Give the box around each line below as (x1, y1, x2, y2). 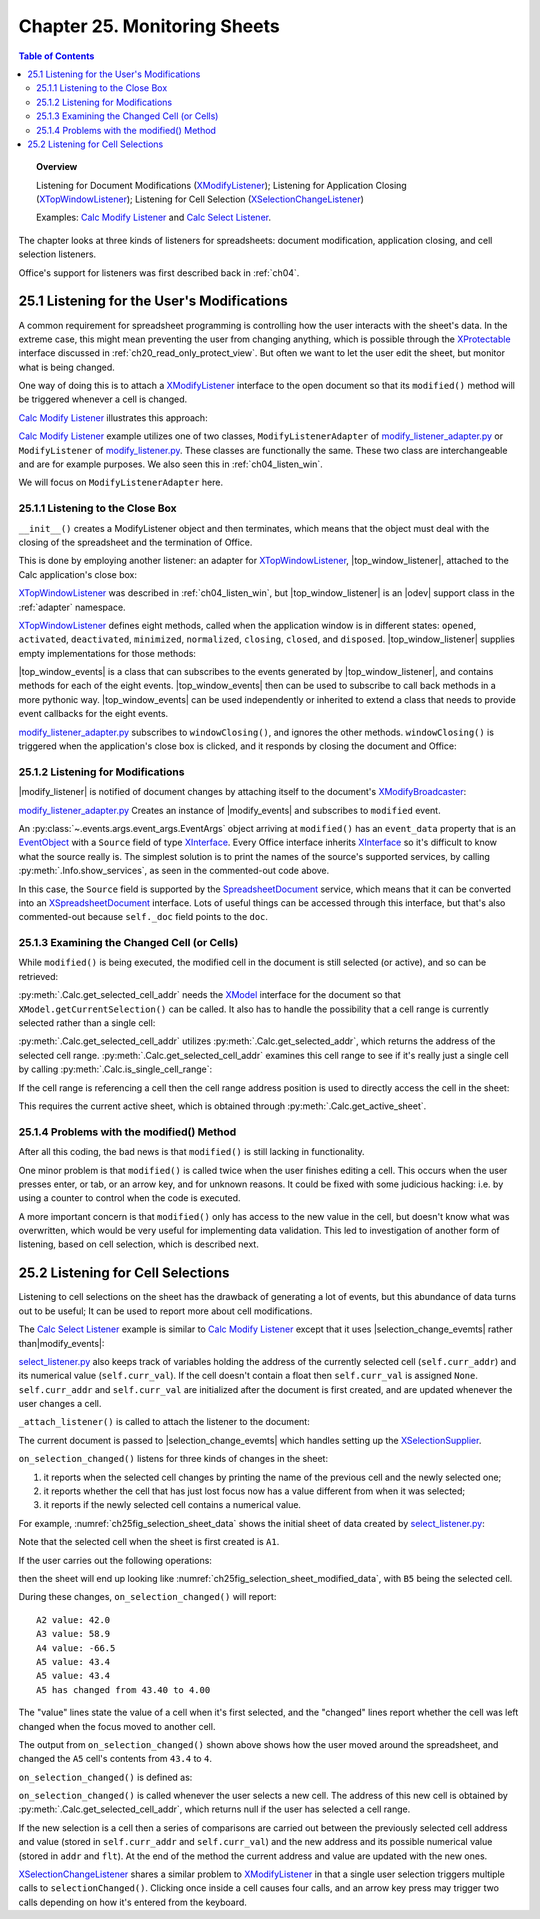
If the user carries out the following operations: (18, 1554, 212, 1566)
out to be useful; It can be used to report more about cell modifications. (18, 1305, 313, 1317)
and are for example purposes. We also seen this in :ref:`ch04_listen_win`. (18, 458, 324, 470)
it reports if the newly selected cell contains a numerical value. (43, 1499, 302, 1511)
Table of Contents (18, 50, 95, 62)
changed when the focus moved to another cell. (18, 1720, 216, 1732)
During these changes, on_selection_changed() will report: (18, 1591, 277, 1603)
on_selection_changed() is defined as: (18, 1771, 193, 1783)
